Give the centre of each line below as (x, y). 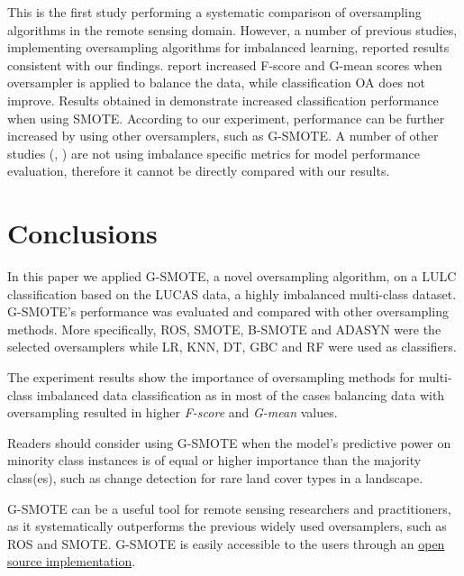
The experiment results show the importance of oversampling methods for (211, 377)
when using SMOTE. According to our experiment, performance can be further (226, 118)
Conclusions (82, 233)
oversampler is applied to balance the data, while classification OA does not (217, 82)
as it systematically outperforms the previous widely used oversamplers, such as (227, 526)
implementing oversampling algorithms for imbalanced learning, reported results (228, 47)
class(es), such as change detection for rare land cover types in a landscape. (215, 478)
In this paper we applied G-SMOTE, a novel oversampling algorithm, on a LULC (232, 276)
